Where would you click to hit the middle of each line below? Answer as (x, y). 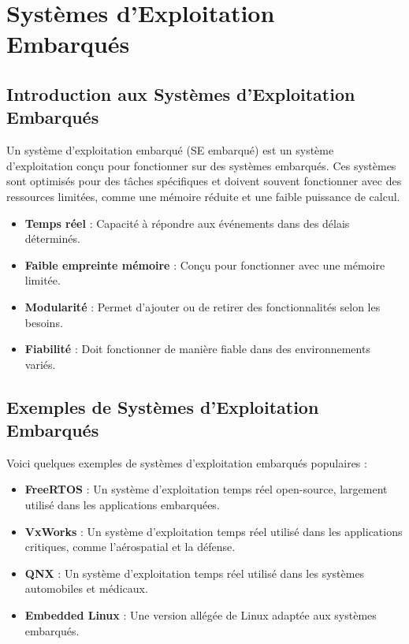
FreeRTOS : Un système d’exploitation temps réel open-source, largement (206, 489)
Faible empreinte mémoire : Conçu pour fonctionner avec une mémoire (205, 264)
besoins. (44, 322)
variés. (40, 364)
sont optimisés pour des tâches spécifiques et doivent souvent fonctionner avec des (204, 181)
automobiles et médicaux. (86, 588)
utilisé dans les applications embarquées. (122, 505)
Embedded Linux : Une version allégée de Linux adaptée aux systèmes (201, 615)
